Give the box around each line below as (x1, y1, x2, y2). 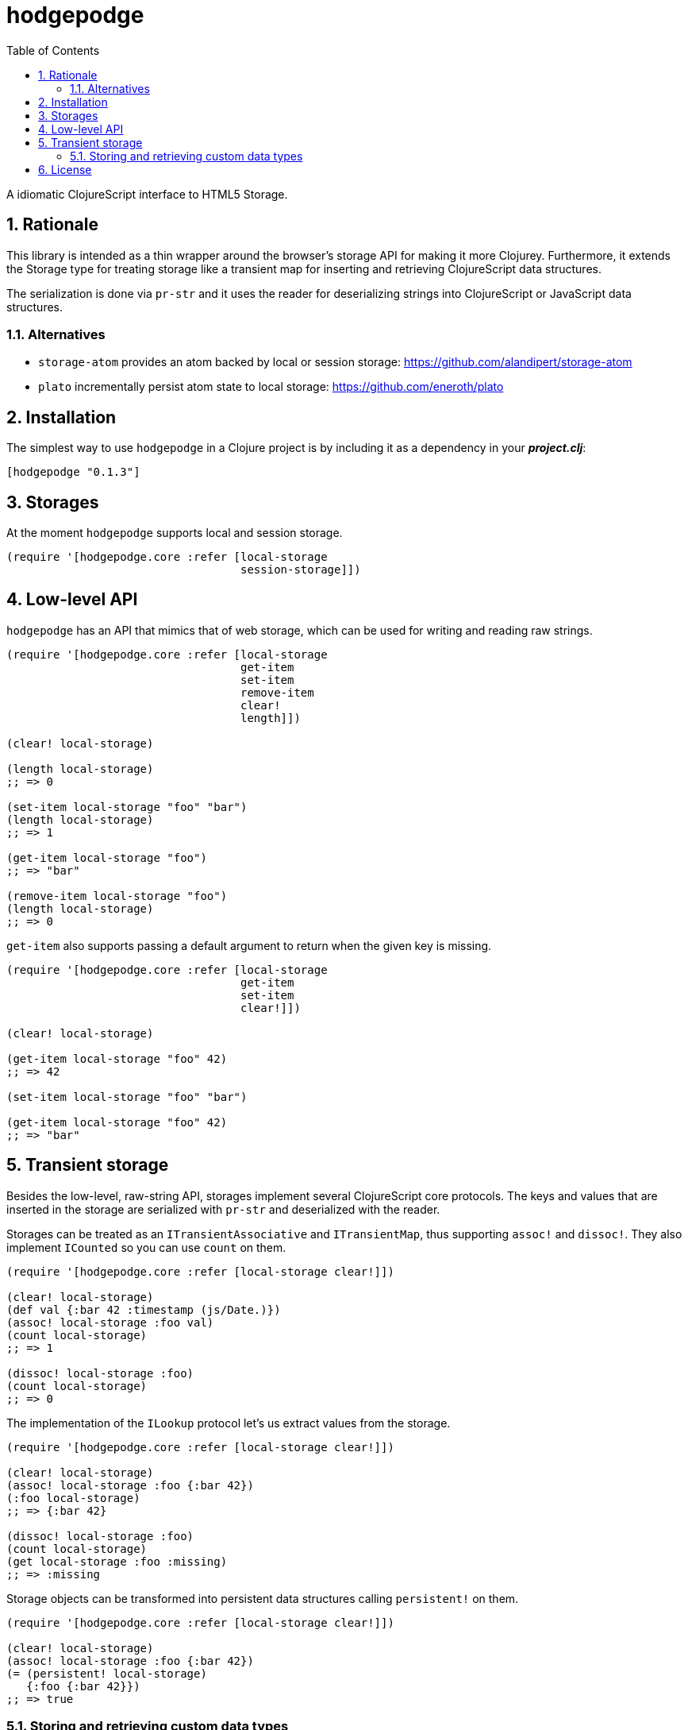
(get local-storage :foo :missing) (6, 1554, 228, 1568)
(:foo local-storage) (6, 1491, 140, 1504)
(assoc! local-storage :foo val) (6, 1315, 214, 1329)
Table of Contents (6, 43, 100, 57)
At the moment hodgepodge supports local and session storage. (6, 526, 343, 540)
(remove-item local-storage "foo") (6, 889, 228, 902)
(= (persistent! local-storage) (6, 1666, 207, 1680)
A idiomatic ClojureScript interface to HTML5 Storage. (6, 187, 288, 201)
